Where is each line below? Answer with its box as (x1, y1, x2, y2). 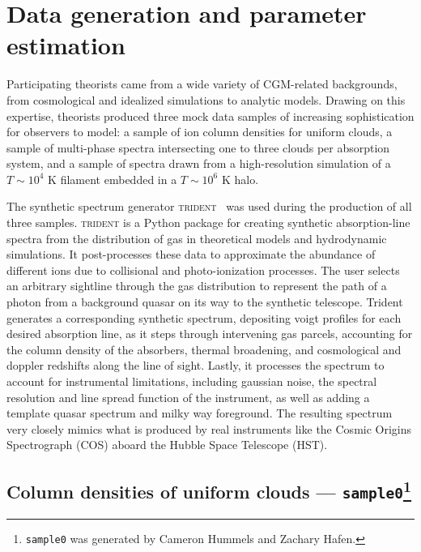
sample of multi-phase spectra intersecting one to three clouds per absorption (6, 139, 390, 156)
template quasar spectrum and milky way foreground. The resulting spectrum (6, 404, 393, 421)
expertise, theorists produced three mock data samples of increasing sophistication (6, 107, 415, 124)
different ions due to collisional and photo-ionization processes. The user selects (6, 261, 400, 278)
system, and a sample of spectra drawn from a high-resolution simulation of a (6, 155, 391, 172)
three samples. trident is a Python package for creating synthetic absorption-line (6, 214, 410, 231)
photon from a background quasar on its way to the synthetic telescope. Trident (6, 293, 403, 310)
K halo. (221, 170, 259, 187)
